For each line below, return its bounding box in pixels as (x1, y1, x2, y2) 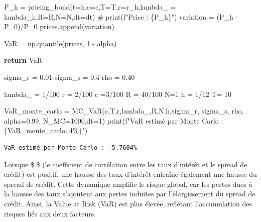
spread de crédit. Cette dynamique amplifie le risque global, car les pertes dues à (4, 178, 252, 189)
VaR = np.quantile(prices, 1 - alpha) (4, 38, 117, 48)
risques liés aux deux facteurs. (4, 208, 96, 218)
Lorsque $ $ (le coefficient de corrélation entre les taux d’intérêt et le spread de (4, 159, 247, 169)
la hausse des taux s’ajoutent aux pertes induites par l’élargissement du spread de (4, 188, 255, 199)
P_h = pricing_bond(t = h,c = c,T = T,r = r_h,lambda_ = (4, 2, 176, 12)
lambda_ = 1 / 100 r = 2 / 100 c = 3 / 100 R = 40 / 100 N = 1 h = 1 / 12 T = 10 (4, 88, 232, 99)
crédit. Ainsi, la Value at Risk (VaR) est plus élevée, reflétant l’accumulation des (4, 198, 252, 208)
